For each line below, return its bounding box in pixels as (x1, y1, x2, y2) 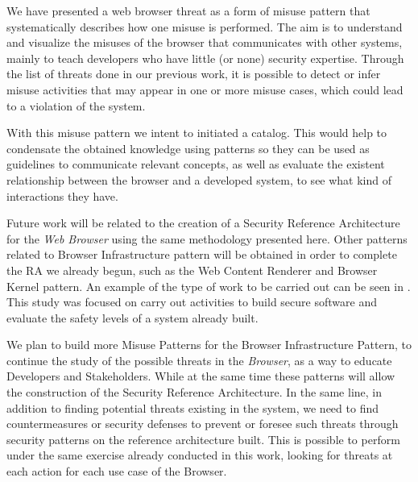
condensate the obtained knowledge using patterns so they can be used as (6, 139, 370, 156)
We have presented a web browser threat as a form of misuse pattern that (6, 2, 370, 19)
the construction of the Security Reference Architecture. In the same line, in (6, 384, 383, 401)
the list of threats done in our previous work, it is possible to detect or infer (6, 65, 381, 82)
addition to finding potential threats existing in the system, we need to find (6, 399, 379, 416)
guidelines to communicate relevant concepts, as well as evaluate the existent (6, 156, 385, 172)
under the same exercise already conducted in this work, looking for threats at (6, 447, 393, 463)
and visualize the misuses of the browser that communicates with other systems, (6, 34, 403, 51)
